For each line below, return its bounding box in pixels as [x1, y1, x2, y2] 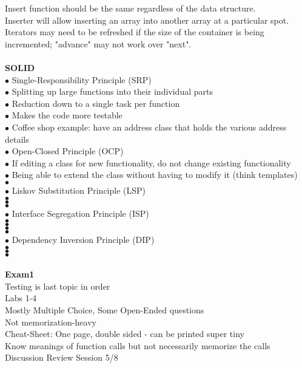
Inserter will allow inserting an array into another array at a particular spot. [5, 13, 289, 26]
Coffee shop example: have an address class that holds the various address [12, 120, 287, 133]
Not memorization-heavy [5, 315, 96, 328]
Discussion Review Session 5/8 [5, 351, 118, 364]
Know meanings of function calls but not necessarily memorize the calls [5, 339, 270, 352]
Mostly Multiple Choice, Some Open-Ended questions [5, 304, 204, 316]
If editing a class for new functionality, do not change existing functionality [12, 156, 291, 169]
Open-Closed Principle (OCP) [12, 145, 124, 157]
